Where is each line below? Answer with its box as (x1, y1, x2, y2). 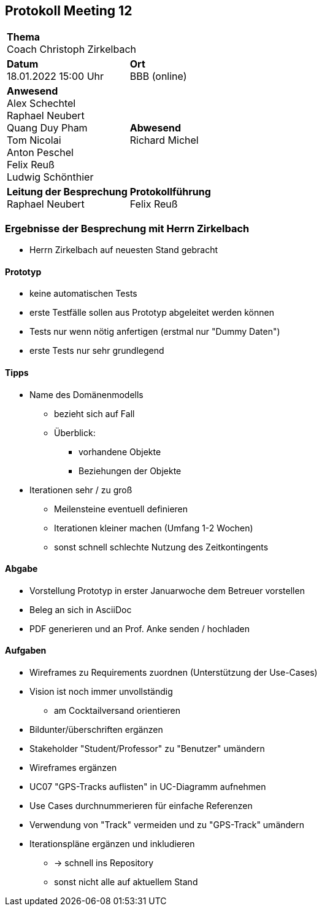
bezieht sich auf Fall (54, 408, 135, 419)
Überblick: (54, 427, 96, 438)
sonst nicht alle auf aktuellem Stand (54, 877, 198, 888)
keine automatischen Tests (29, 288, 137, 299)
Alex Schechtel (7, 97, 76, 110)
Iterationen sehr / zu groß (29, 484, 132, 495)
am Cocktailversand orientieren (54, 705, 181, 716)
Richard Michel (129, 134, 199, 147)
